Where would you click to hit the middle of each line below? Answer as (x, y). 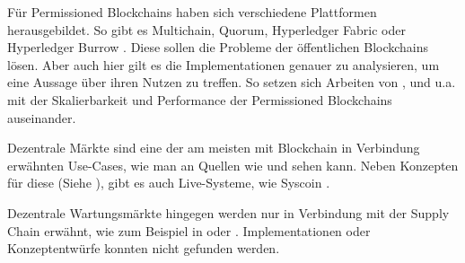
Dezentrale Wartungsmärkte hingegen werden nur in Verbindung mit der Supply (228, 212)
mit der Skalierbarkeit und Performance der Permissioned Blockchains (200, 99)
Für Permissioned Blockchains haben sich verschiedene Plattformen (192, 12)
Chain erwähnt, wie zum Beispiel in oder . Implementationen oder (189, 230)
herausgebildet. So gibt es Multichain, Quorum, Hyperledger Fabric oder (206, 29)
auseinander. (42, 117)
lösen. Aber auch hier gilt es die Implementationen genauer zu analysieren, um (224, 64)
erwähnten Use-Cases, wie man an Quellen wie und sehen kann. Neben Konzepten (233, 165)
